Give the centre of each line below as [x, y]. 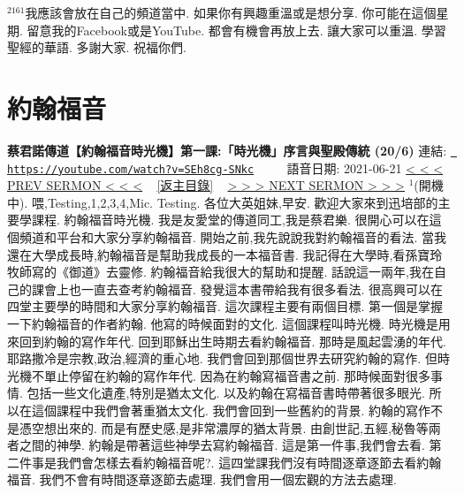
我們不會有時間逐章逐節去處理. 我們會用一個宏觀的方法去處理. [218, 479]
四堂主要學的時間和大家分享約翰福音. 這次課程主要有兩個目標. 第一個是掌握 [225, 306]
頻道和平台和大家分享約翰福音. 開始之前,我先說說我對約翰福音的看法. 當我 [232, 237]
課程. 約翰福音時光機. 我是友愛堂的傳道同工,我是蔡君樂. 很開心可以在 [230, 220]
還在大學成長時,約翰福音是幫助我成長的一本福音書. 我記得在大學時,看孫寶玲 [225, 254]
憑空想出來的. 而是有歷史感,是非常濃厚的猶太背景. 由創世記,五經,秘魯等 [224, 427]
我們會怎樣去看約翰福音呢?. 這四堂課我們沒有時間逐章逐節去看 [236, 462]
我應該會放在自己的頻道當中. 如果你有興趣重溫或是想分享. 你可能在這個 [231, 12]
